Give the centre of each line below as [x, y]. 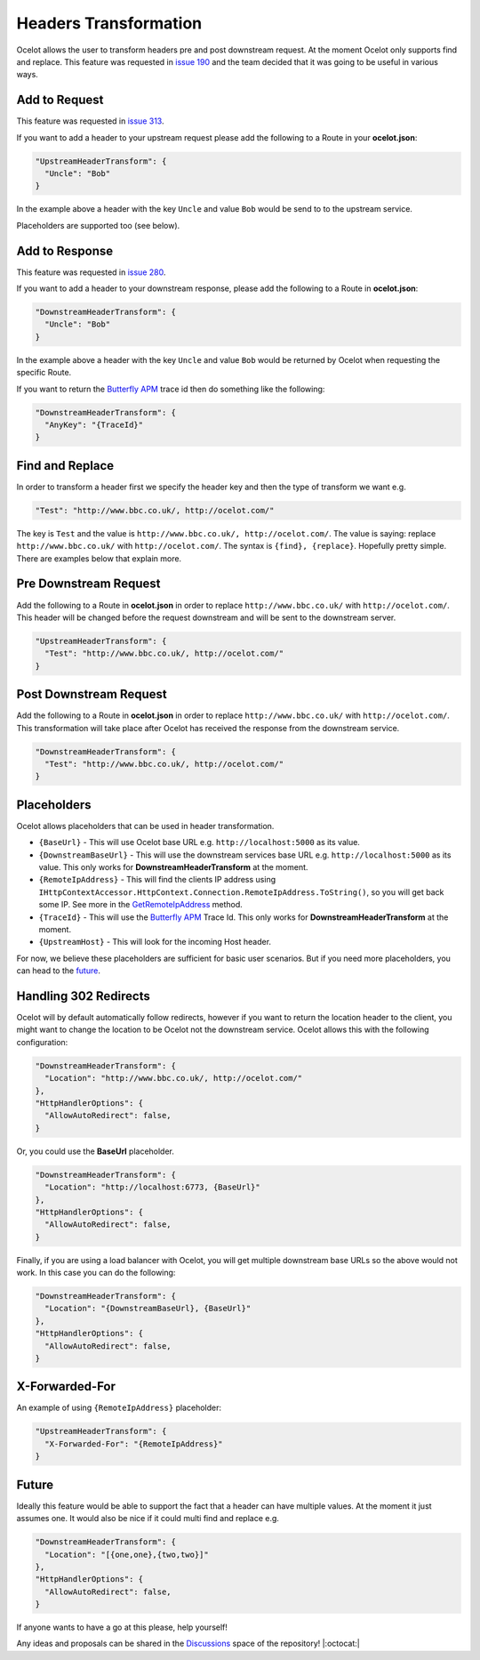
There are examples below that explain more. [99, 558]
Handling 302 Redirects [83, 996]
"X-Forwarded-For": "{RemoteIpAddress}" [134, 1444]
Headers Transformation [109, 23]
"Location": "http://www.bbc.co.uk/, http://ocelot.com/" [174, 1078]
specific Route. [44, 373]
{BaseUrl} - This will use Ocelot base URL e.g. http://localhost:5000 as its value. [199, 842]
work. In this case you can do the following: [96, 1273]
